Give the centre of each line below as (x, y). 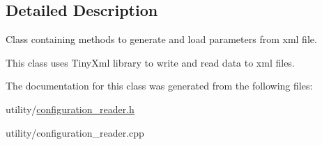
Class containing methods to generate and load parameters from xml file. (161, 39)
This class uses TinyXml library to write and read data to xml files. (150, 62)
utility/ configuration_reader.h (70, 109)
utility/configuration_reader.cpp (75, 132)
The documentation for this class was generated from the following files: (159, 86)
